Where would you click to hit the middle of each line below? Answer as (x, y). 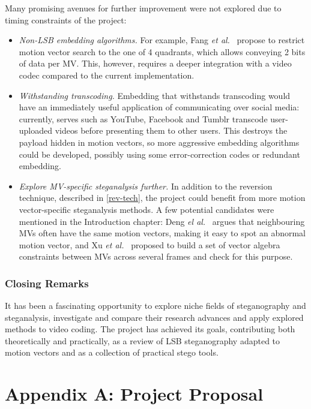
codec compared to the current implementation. (107, 75)
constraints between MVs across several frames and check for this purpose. (156, 256)
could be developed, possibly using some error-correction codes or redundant (159, 154)
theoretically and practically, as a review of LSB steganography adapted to (143, 340)
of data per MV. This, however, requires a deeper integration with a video (155, 63)
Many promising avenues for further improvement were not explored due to (143, 8)
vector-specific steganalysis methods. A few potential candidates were (146, 209)
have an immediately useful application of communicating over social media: (159, 107)
